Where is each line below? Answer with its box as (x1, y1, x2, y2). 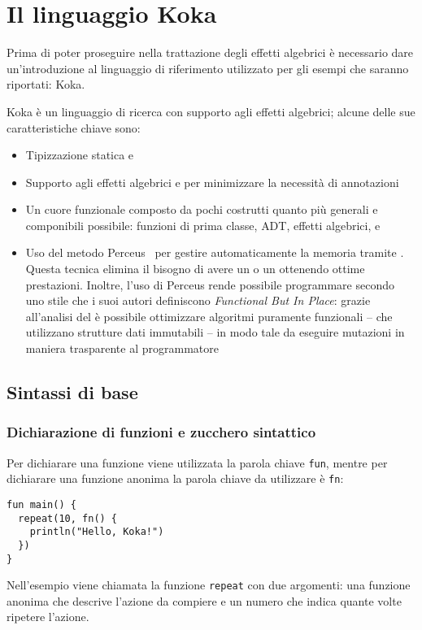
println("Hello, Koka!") (29, 526, 164, 538)
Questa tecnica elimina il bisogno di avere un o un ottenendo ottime (25, 260, 365, 277)
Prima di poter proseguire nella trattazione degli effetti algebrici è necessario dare (7, 44, 414, 61)
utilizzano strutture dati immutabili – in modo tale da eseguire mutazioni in (25, 324, 405, 341)
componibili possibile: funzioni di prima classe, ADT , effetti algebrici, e (25, 216, 381, 233)
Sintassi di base (7, 380, 138, 405)
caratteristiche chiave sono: (7, 119, 141, 136)
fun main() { (7, 498, 76, 511)
